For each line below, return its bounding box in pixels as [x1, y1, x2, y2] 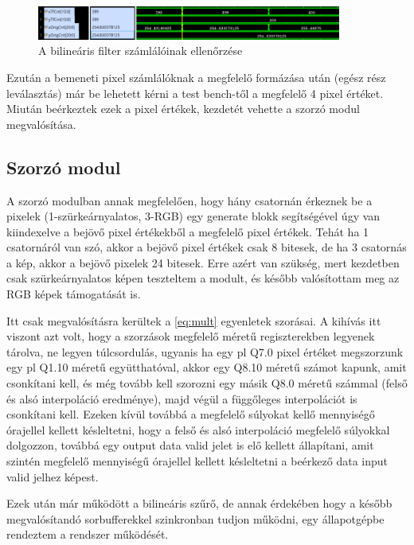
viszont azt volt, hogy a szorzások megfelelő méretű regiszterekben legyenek [6, 328, 375, 345]
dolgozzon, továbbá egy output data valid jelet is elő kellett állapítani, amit [6, 437, 374, 454]
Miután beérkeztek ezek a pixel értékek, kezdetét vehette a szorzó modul [6, 100, 360, 117]
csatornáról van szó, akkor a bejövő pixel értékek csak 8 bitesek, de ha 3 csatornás [6, 239, 407, 255]
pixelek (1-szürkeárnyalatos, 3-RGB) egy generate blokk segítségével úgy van [6, 208, 381, 224]
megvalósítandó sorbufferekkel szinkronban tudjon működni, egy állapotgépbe [6, 510, 385, 527]
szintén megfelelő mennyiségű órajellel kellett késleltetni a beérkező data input [6, 453, 388, 469]
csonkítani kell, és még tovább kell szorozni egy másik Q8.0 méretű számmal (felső [6, 375, 408, 391]
